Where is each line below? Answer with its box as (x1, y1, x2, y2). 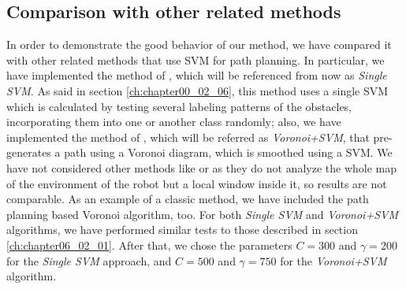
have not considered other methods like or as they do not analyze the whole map (6, 159, 397, 176)
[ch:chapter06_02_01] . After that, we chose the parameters (6, 236, 292, 253)
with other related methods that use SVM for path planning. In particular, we (6, 51, 385, 68)
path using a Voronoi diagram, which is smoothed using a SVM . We (64, 144, 393, 161)
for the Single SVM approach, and (6, 252, 172, 269)
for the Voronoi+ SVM (280, 252, 387, 269)
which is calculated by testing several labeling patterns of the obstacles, (6, 98, 352, 114)
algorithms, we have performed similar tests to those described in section (6, 221, 358, 238)
